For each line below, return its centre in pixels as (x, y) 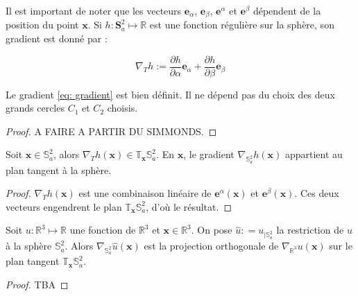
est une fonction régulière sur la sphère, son (242, 25)
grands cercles (35, 108)
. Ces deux (317, 193)
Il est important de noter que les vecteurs (94, 10)
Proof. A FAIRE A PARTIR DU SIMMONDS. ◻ (111, 131)
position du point (42, 25)
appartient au (314, 154)
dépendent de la (287, 10)
